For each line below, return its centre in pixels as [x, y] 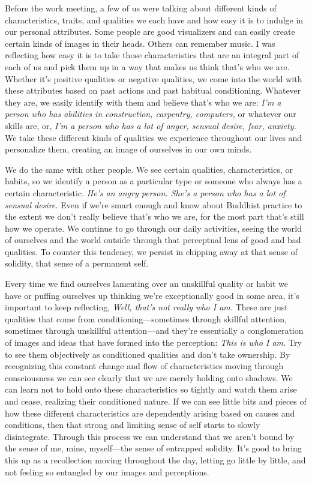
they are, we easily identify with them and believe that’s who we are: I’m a [143, 102]
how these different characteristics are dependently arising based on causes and [150, 413]
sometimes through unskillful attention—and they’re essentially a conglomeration [154, 330]
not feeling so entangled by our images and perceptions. [107, 471]
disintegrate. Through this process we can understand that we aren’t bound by [150, 436]
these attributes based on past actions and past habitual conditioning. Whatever [153, 90]
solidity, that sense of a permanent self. [77, 263]
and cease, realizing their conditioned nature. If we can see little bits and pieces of [156, 401]
